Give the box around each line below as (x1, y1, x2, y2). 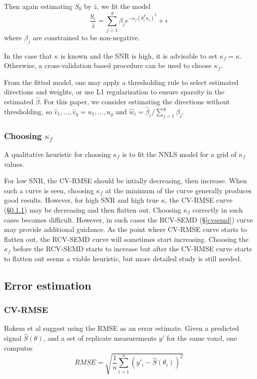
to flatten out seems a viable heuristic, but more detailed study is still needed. (4, 253, 242, 263)
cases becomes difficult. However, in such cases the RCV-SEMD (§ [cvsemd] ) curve (4, 214, 253, 225)
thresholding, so (4, 106, 52, 116)
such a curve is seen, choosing (4, 185, 94, 195)
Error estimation (4, 277, 91, 293)
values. (4, 158, 24, 169)
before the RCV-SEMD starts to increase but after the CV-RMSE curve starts (13, 243, 252, 254)
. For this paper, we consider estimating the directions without (39, 96, 230, 107)
